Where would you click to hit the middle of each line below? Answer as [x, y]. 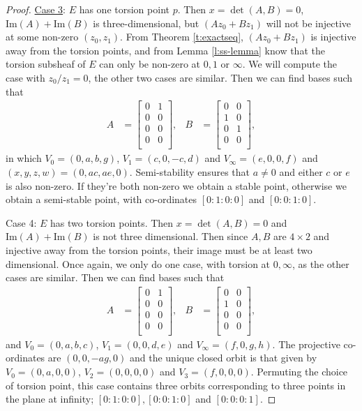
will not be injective [308, 23]
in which [24, 158]
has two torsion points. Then [112, 222]
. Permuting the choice [299, 372]
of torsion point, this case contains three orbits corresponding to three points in [176, 385]
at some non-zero [42, 37]
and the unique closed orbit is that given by [223, 358]
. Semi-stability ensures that [190, 171]
